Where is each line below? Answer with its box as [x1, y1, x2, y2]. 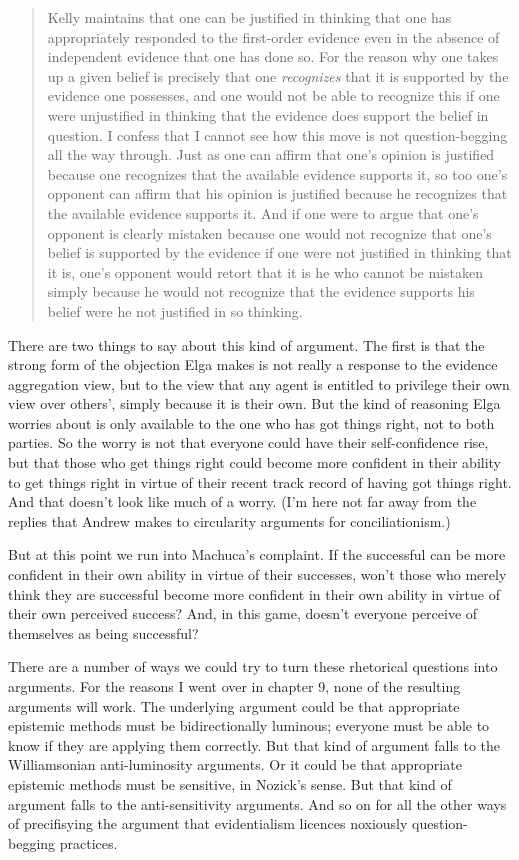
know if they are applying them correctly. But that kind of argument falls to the [8, 734, 501, 755]
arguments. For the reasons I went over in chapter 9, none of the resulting [8, 676, 461, 696]
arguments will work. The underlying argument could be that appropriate [8, 695, 460, 716]
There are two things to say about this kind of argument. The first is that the [8, 334, 485, 355]
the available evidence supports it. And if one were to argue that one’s [47, 202, 479, 223]
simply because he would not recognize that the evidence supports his [47, 281, 475, 302]
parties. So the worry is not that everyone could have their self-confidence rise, [8, 432, 489, 453]
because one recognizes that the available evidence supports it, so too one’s [47, 163, 508, 184]
